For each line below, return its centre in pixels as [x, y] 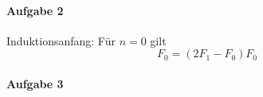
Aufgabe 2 [35, 10]
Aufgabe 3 [35, 83]
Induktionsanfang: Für [61, 40]
